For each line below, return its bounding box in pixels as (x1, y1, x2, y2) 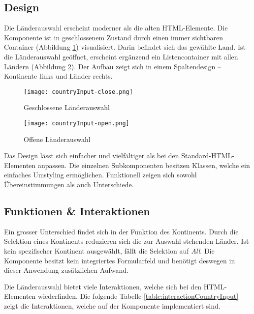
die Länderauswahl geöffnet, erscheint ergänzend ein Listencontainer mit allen (4, 51, 238, 61)
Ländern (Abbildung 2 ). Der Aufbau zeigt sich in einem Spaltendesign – (4, 61, 221, 71)
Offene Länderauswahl (24, 134, 91, 144)
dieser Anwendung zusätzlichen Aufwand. (4, 265, 128, 275)
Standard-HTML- (181, 150, 234, 161)
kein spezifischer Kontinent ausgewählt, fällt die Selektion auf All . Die (4, 246, 215, 256)
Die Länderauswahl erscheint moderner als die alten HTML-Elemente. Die (4, 23, 228, 33)
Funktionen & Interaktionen (4, 203, 150, 219)
